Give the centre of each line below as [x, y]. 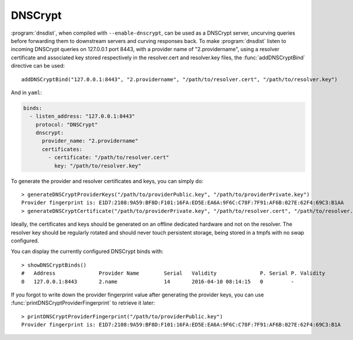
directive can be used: [38, 66]
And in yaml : [26, 92]
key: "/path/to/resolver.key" [97, 166]
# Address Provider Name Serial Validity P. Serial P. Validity [174, 273]
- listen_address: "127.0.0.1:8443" [82, 116]
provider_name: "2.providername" [90, 141]
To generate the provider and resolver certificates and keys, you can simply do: [107, 181]
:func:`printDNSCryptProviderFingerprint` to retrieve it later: [83, 303]
